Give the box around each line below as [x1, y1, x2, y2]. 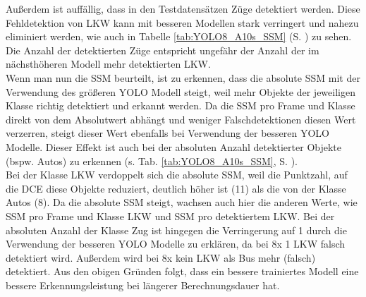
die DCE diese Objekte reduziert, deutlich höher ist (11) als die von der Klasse [6, 181, 346, 195]
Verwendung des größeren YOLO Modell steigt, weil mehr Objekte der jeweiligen [6, 84, 355, 99]
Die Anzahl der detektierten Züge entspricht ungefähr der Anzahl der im [6, 42, 319, 57]
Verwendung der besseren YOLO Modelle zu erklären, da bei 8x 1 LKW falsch [6, 236, 346, 251]
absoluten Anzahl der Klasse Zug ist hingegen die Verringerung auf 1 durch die [6, 222, 347, 237]
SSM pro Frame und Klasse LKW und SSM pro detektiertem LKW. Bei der [6, 208, 335, 223]
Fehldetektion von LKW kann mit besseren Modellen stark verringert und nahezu [6, 15, 359, 30]
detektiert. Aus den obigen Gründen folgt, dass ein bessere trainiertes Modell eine [6, 264, 359, 279]
